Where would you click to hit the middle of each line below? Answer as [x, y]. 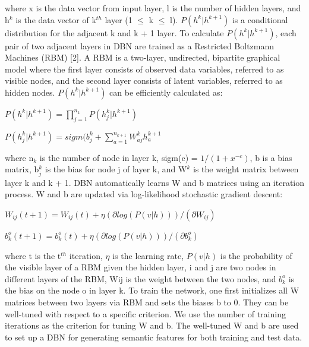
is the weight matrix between [246, 169]
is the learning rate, [148, 255]
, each [286, 32]
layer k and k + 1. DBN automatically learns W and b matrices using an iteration [154, 182]
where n [19, 157]
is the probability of [256, 255]
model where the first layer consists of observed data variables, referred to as [144, 69]
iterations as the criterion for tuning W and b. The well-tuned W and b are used [152, 325]
